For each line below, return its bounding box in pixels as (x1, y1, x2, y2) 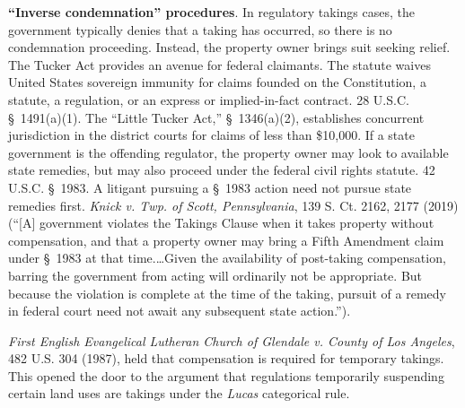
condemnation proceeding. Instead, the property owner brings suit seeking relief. (8, 38, 451, 56)
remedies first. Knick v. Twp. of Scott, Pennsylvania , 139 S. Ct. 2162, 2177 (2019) (8, 195, 459, 214)
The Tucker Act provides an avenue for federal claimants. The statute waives (8, 55, 431, 74)
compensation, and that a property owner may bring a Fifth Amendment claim (8, 230, 444, 249)
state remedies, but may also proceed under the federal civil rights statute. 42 (8, 161, 435, 179)
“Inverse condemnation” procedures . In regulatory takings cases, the (8, 3, 415, 21)
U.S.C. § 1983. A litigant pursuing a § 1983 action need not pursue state (8, 178, 412, 196)
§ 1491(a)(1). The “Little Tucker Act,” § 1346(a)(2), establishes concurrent (8, 108, 425, 126)
